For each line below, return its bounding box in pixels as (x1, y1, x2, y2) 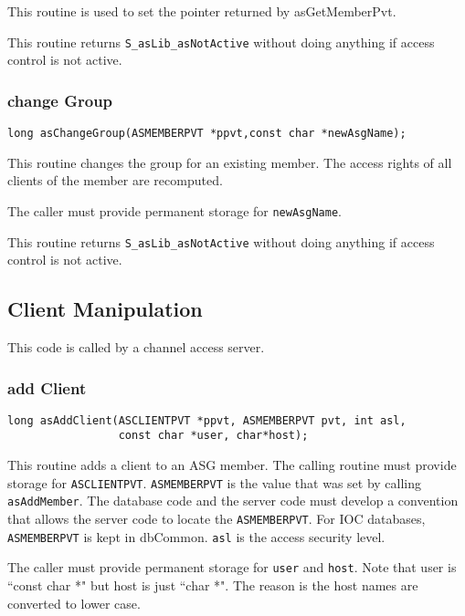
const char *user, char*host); (118, 429, 309, 443)
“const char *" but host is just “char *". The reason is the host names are (7, 576, 418, 595)
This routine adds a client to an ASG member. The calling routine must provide (7, 455, 457, 475)
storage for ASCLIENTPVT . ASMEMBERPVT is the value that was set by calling (7, 473, 422, 492)
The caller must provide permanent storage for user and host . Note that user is (7, 558, 457, 577)
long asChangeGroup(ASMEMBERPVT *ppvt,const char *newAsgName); (7, 127, 407, 141)
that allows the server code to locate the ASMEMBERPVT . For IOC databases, (7, 509, 426, 528)
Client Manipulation (7, 295, 203, 323)
